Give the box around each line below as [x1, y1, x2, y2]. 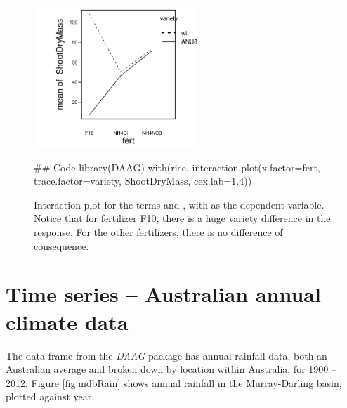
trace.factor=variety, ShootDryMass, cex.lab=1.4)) [34, 173, 252, 188]
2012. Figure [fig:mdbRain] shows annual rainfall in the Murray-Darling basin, [6, 375, 342, 390]
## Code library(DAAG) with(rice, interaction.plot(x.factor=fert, [34, 159, 320, 174]
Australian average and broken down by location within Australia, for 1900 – [6, 362, 336, 376]
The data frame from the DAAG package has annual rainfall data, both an [6, 348, 327, 362]
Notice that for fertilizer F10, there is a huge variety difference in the [34, 211, 331, 225]
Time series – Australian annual [6, 279, 321, 308]
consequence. [34, 238, 89, 253]
